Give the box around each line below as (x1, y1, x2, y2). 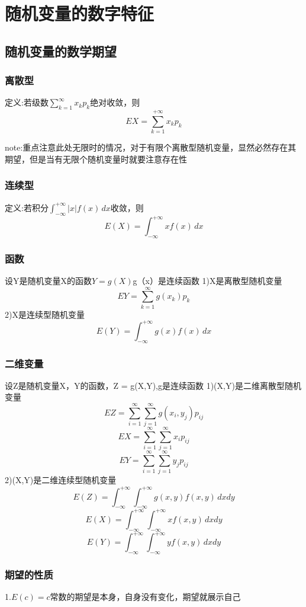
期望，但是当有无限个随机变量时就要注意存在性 (5, 152, 187, 165)
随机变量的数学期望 (5, 41, 117, 60)
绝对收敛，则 (90, 96, 140, 108)
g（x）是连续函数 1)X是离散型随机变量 (133, 274, 282, 287)
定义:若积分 (5, 201, 49, 213)
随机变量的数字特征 (5, 1, 154, 25)
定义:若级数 (5, 96, 49, 108)
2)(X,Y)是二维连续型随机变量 (5, 474, 117, 486)
